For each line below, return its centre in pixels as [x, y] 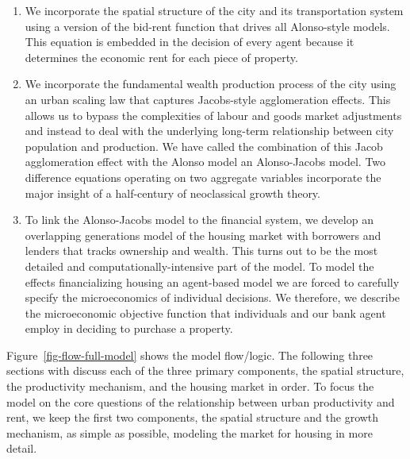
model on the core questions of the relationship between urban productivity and [201, 401]
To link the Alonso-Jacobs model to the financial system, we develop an [199, 220]
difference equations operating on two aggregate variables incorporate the [203, 177]
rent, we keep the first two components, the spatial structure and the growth [193, 417]
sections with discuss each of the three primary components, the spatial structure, [205, 370]
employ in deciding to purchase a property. [129, 328]
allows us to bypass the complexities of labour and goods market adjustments [213, 115]
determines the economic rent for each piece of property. [161, 57]
